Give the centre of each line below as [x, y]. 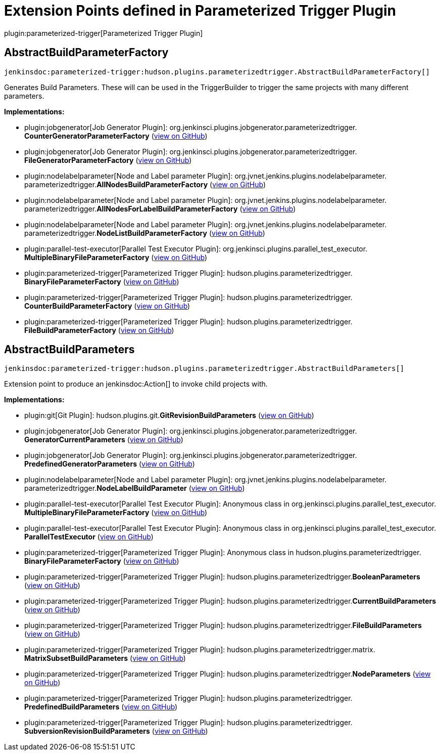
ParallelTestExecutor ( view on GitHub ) [89, 537]
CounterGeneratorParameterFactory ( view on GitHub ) [116, 136]
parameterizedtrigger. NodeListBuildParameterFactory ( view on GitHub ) [145, 233]
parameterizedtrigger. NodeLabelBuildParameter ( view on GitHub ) [135, 488]
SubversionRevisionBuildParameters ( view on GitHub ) [116, 731]
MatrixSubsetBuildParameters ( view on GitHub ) [105, 658]
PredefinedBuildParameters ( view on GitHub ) [101, 707]
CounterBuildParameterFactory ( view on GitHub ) [107, 306]
